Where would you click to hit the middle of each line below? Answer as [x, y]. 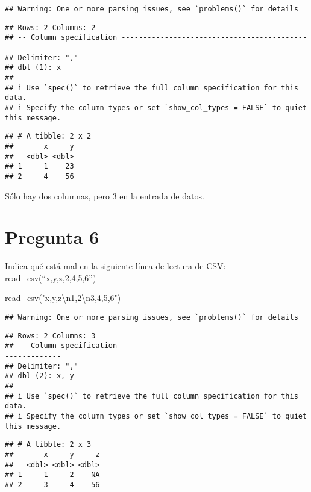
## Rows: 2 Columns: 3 [50, 336]
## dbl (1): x [33, 68]
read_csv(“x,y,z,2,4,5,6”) [51, 277]
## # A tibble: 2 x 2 [48, 136]
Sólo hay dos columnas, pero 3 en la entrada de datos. [105, 195]
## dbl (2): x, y [39, 376]
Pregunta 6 [52, 237]
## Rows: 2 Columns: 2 [50, 27]
